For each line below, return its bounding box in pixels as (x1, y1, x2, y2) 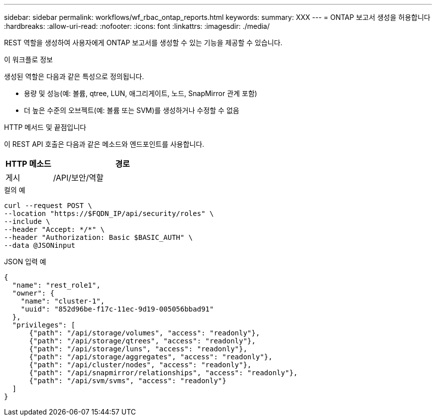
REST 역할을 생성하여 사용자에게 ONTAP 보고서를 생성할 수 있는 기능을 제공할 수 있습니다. (4, 38, 283, 47)
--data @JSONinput (4, 241, 76, 249)
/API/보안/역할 (53, 173, 104, 183)
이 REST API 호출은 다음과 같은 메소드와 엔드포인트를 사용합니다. (4, 140, 205, 148)
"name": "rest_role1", (12, 281, 101, 289)
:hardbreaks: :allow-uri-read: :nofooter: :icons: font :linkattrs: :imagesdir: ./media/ (4, 22, 270, 30)
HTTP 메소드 (5, 159, 51, 169)
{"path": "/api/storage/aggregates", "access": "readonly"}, (29, 353, 273, 361)
